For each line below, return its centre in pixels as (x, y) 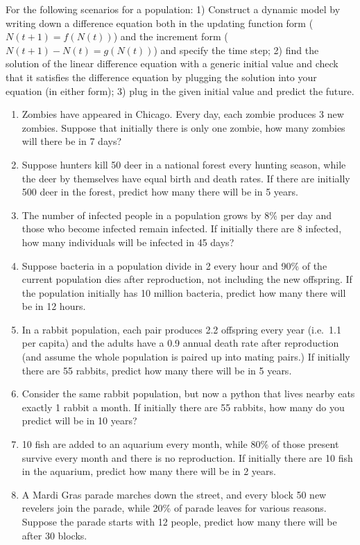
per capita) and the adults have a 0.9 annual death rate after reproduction (180, 343)
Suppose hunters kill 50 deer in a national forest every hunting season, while (184, 164)
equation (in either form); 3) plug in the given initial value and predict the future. (180, 90)
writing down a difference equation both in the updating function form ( (160, 23)
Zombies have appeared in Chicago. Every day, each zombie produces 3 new (183, 114)
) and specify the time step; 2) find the (236, 50)
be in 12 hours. (54, 306)
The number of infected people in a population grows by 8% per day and (177, 215)
